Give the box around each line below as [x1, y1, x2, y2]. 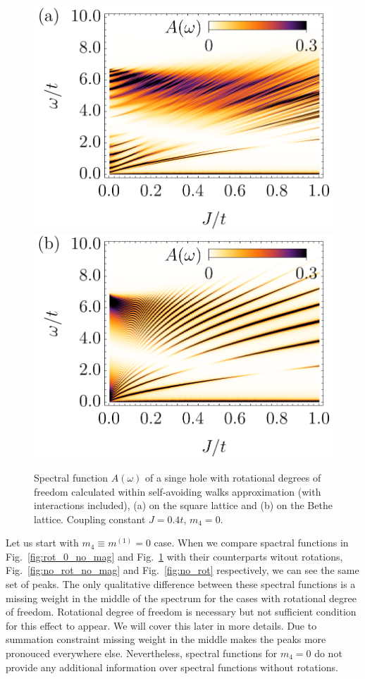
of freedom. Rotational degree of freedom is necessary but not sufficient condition [6, 604, 357, 619]
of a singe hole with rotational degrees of [145, 470, 321, 484]
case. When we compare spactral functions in [154, 535, 349, 550]
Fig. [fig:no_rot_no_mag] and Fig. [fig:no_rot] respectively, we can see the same [6, 563, 359, 577]
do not [314, 646, 342, 661]
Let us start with [6, 535, 79, 550]
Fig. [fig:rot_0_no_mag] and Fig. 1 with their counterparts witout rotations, [6, 549, 343, 563]
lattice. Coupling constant [34, 511, 146, 526]
